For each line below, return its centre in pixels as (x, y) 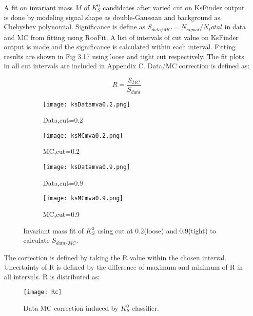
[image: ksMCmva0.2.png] (83, 136)
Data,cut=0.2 (63, 120)
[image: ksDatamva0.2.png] (87, 104)
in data (235, 27)
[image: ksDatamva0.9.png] (87, 167)
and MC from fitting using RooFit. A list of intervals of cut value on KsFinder (121, 37)
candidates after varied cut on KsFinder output (174, 7)
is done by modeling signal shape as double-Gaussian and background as (112, 17)
